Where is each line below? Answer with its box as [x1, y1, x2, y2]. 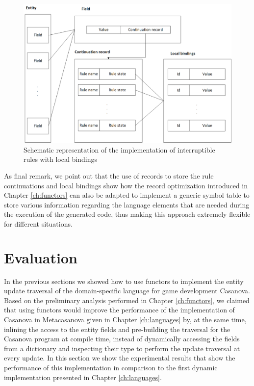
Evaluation [4, 247, 77, 267]
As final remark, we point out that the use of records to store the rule [4, 171, 214, 180]
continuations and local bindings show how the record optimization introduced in [4, 180, 248, 190]
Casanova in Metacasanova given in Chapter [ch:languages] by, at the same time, [4, 314, 247, 325]
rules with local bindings [24, 154, 97, 164]
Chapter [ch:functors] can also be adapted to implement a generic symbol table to [4, 190, 250, 200]
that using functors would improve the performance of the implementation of [4, 305, 235, 315]
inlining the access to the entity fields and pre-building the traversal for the [4, 324, 230, 334]
